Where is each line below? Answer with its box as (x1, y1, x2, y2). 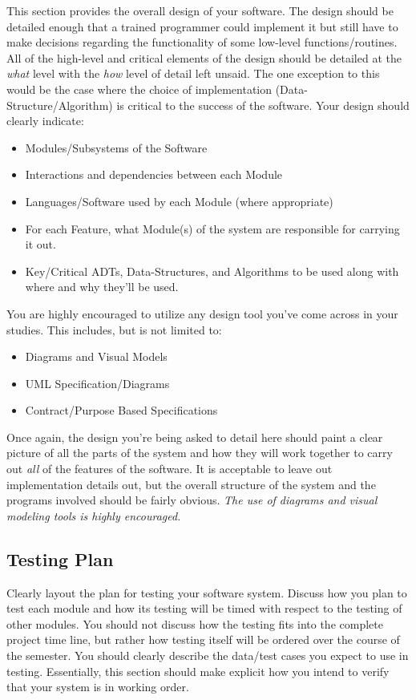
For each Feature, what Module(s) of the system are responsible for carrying (25, 220, 400, 237)
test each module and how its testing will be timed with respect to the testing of (6, 600, 402, 617)
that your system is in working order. (6, 678, 189, 695)
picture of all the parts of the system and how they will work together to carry (6, 444, 393, 461)
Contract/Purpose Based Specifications (25, 402, 218, 419)
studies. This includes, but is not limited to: (6, 321, 222, 338)
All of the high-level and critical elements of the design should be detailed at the (6, 49, 402, 66)
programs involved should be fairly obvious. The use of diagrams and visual (6, 492, 378, 508)
